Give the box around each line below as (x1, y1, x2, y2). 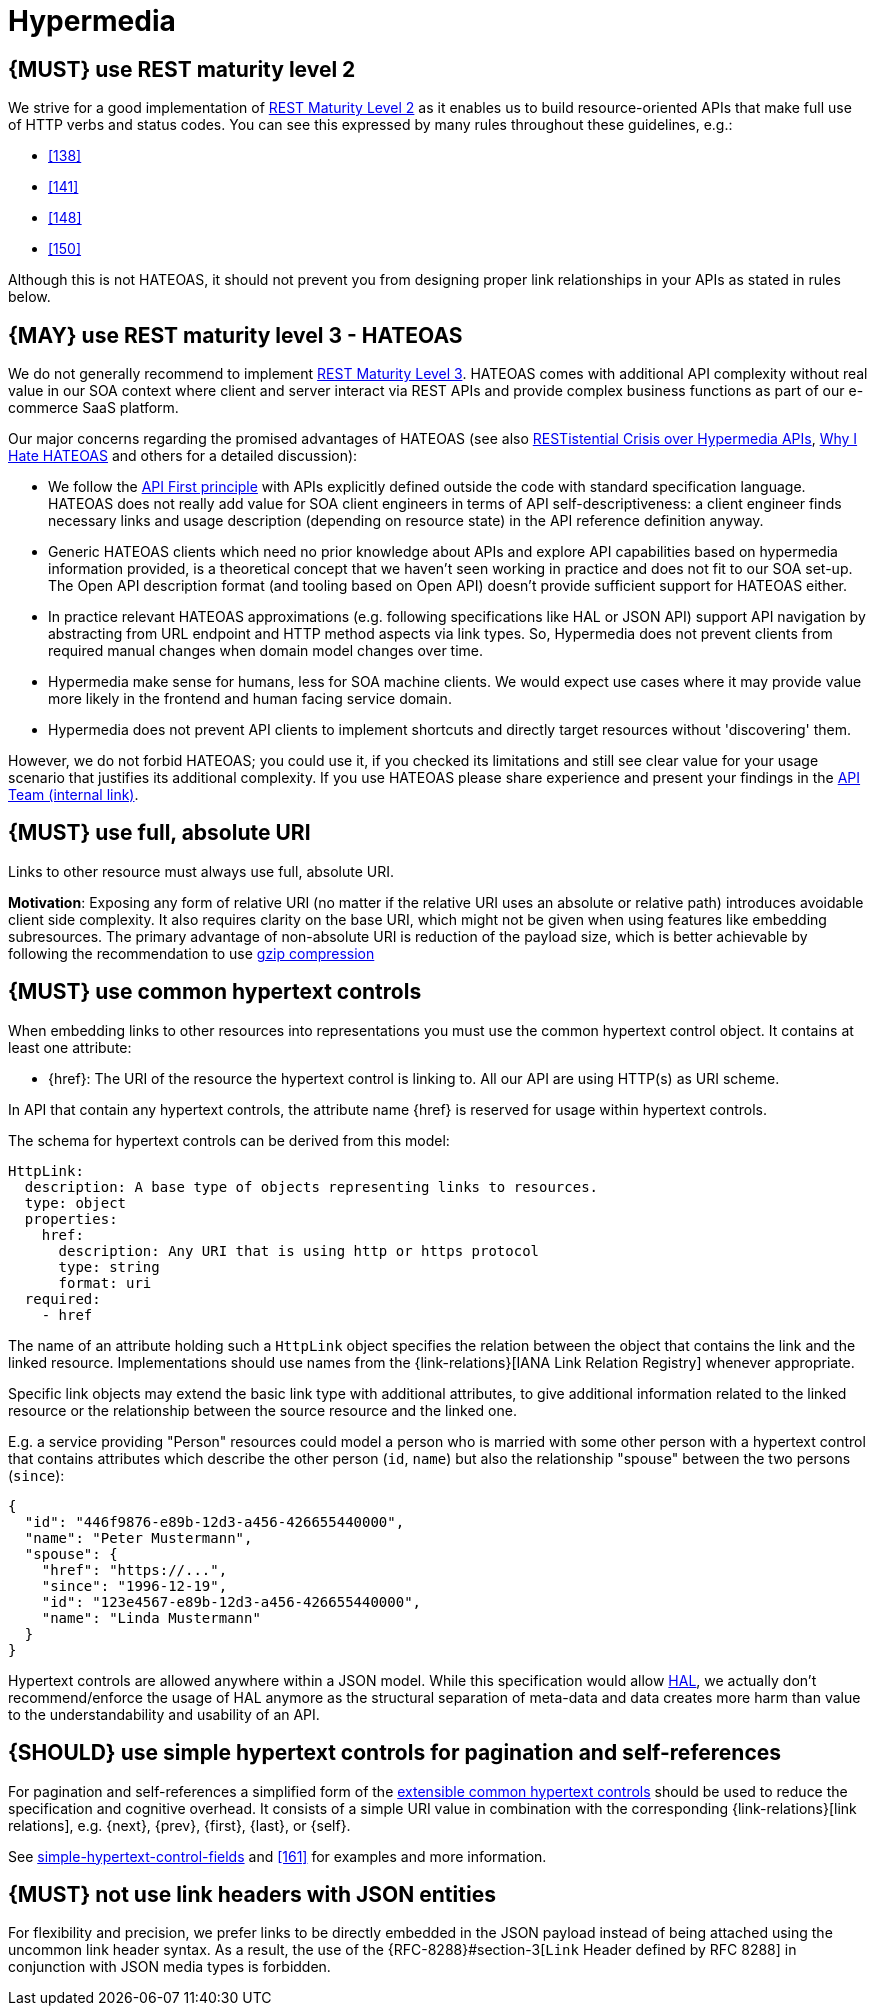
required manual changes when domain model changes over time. (48, 642, 484, 660)
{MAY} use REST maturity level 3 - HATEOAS (8, 322, 463, 348)
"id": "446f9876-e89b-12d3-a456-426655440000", (24, 1513, 405, 1530)
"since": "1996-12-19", (41, 1577, 228, 1594)
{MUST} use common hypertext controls (8, 979, 422, 1005)
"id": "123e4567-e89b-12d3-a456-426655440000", (41, 1593, 422, 1610)
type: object (24, 1194, 127, 1211)
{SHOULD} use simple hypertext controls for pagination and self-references (8, 1740, 782, 1766)
